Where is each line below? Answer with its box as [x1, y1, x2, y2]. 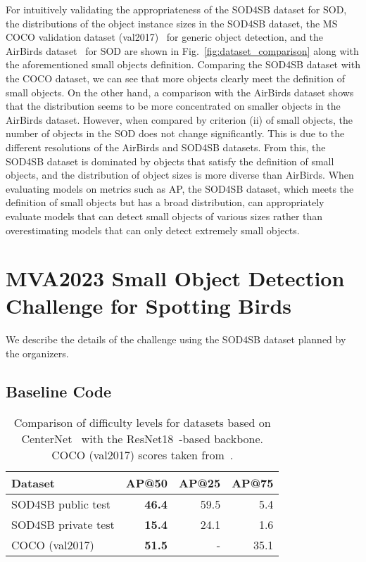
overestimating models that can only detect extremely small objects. [6, 222, 300, 237]
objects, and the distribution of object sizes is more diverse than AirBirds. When [6, 167, 354, 182]
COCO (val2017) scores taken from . [51, 446, 234, 463]
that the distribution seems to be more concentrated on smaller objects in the [6, 98, 341, 113]
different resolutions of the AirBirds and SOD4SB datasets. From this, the [6, 139, 326, 154]
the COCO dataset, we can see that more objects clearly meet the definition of [6, 70, 346, 85]
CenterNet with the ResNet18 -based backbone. [21, 430, 263, 447]
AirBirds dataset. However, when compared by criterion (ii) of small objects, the [6, 112, 353, 127]
